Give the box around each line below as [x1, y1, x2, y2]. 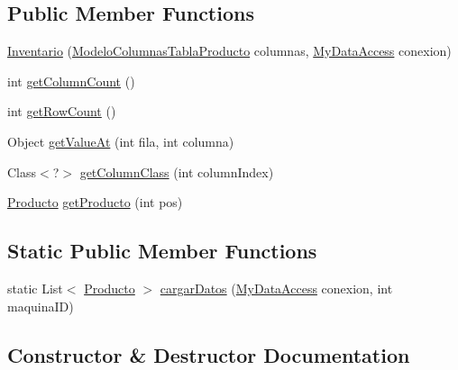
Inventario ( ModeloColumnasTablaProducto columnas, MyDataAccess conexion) [7, 41, 452, 60]
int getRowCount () [7, 102, 116, 121]
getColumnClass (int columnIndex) [79, 162, 274, 181]
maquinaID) [7, 296, 74, 315]
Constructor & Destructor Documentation [7, 340, 410, 368]
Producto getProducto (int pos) [7, 193, 183, 212]
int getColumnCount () [7, 71, 135, 90]
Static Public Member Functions [7, 237, 317, 265]
